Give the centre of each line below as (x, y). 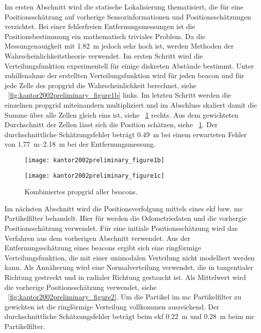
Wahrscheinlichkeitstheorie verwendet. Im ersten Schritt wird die (104, 55)
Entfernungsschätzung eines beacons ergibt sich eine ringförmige (103, 248)
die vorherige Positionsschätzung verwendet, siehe (81, 287)
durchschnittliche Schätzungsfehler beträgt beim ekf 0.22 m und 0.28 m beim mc (129, 316)
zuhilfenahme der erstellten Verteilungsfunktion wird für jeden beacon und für (124, 75)
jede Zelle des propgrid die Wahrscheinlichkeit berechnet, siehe (100, 85)
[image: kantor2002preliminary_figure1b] (95, 160)
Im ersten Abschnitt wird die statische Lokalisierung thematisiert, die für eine (124, 7)
